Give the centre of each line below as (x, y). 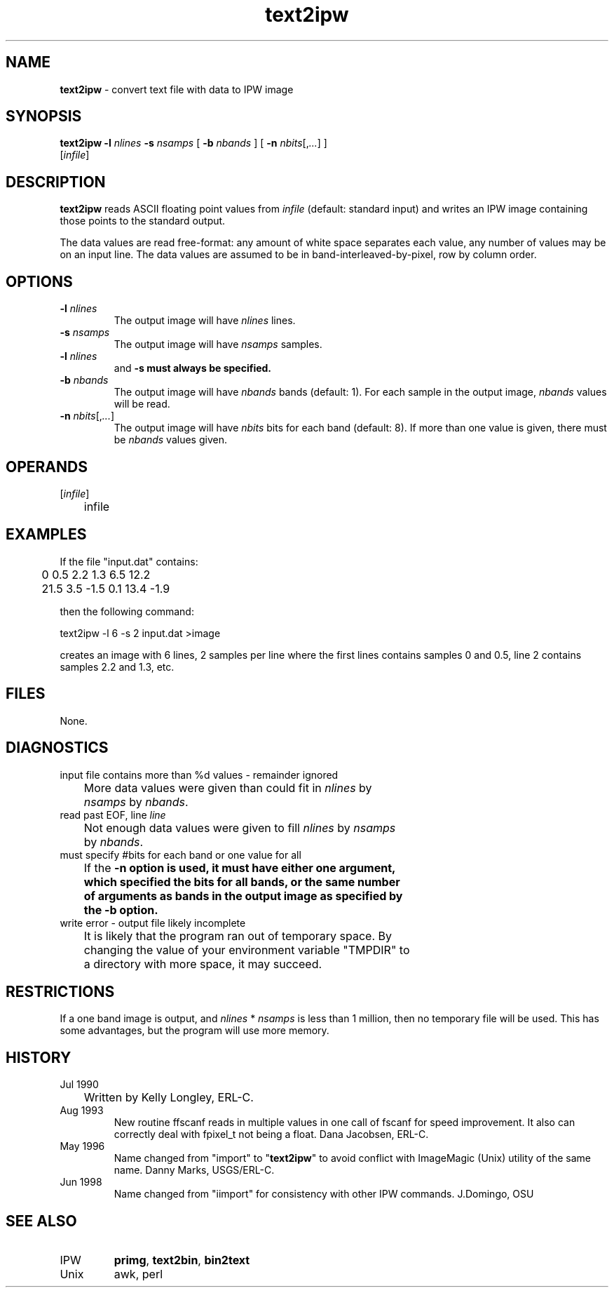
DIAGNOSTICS (57, 748)
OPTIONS (39, 281)
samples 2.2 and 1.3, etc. (117, 666)
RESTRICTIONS (60, 991)
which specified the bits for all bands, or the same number (242, 882)
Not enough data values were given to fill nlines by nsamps (240, 828)
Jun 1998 (81, 1182)
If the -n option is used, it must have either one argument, (240, 867)
